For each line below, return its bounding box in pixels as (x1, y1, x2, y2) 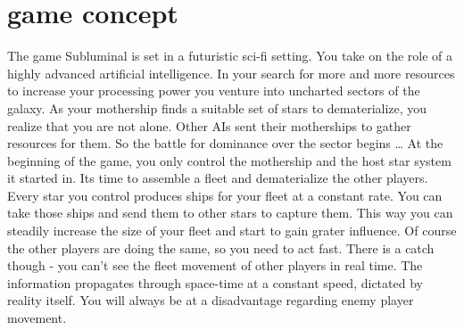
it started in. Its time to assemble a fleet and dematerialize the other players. (7, 169, 428, 187)
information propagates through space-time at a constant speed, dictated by (7, 273, 423, 292)
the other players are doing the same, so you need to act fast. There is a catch (7, 238, 435, 257)
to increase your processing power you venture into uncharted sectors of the (7, 81, 420, 100)
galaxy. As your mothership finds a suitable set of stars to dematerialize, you (7, 98, 427, 117)
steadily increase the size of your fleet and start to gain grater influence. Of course (7, 221, 457, 240)
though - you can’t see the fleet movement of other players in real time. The (7, 256, 423, 275)
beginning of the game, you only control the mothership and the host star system (7, 151, 452, 169)
